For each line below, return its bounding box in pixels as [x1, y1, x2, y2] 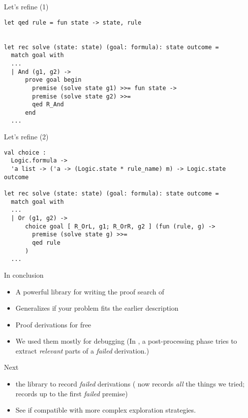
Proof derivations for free [15, 319, 92, 329]
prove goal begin [25, 76, 82, 84]
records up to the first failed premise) [15, 388, 128, 398]
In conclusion [4, 269, 44, 280]
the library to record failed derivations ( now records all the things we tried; [15, 379, 245, 389]
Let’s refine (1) [4, 1, 49, 11]
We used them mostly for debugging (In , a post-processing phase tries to [15, 336, 237, 346]
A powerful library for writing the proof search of [15, 286, 164, 296]
